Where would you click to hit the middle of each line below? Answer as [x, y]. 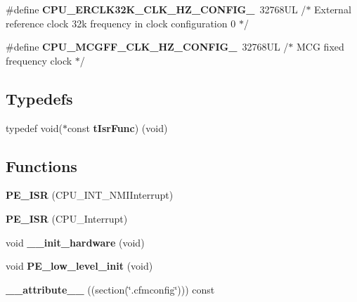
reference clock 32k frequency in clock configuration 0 [121, 23]
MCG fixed [320, 47]
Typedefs [39, 98]
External [333, 9]
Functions [41, 165]
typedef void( [34, 127]
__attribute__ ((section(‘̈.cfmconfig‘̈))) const [110, 289]
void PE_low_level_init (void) [79, 266]
